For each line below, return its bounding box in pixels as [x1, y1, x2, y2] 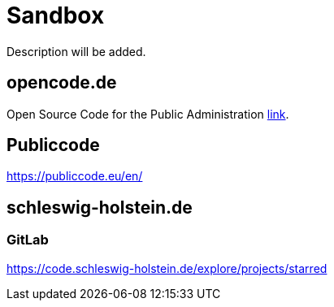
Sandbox [7, 2, 105, 29]
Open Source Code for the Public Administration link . [7, 106, 289, 121]
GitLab [7, 231, 49, 249]
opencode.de [7, 72, 117, 93]
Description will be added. [7, 44, 146, 58]
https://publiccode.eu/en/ [7, 169, 143, 184]
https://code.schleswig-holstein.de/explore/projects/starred [7, 261, 327, 275]
